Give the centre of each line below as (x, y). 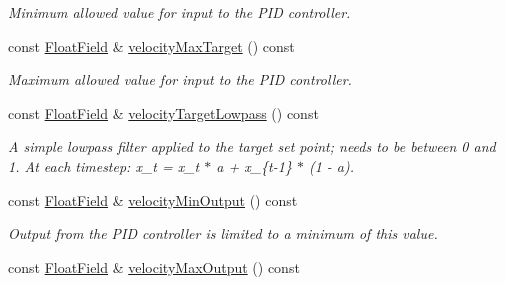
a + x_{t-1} (254, 165)
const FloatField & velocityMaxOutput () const (154, 266)
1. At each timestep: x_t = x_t (104, 165)
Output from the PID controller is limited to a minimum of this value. (223, 233)
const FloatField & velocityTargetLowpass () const (163, 112)
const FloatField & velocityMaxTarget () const (151, 45)
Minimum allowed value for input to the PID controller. (179, 12)
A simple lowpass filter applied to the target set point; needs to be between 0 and (252, 146)
